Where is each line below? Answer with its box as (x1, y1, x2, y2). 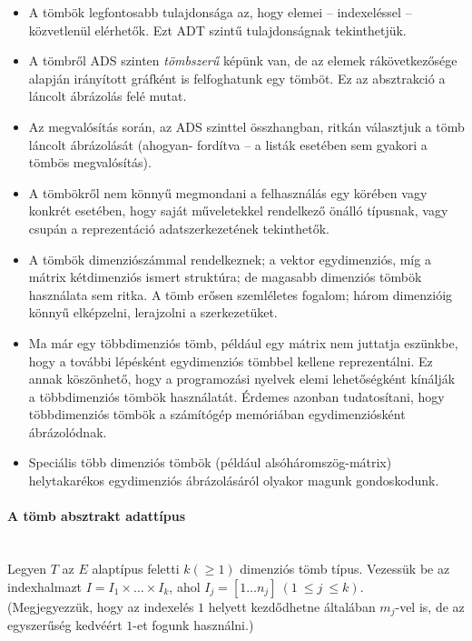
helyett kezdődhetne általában (208, 596, 376, 616)
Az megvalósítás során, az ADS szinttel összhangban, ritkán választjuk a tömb (28, 116, 465, 135)
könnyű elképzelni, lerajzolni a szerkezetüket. (28, 303, 278, 322)
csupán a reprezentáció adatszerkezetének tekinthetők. (28, 218, 329, 237)
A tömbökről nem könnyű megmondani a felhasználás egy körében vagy (28, 183, 428, 202)
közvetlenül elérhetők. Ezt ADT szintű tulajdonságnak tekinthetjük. (28, 20, 407, 39)
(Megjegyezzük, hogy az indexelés (7, 596, 194, 616)
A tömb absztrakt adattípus (7, 506, 186, 526)
